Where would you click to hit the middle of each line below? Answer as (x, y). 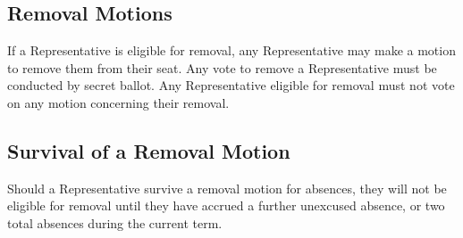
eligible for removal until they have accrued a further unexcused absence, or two (226, 205)
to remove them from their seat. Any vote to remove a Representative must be (222, 67)
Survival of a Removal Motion (149, 150)
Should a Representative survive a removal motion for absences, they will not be (227, 188)
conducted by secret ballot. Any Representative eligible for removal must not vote (231, 85)
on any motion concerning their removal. (118, 102)
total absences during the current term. (115, 222)
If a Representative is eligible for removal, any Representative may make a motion (231, 50)
